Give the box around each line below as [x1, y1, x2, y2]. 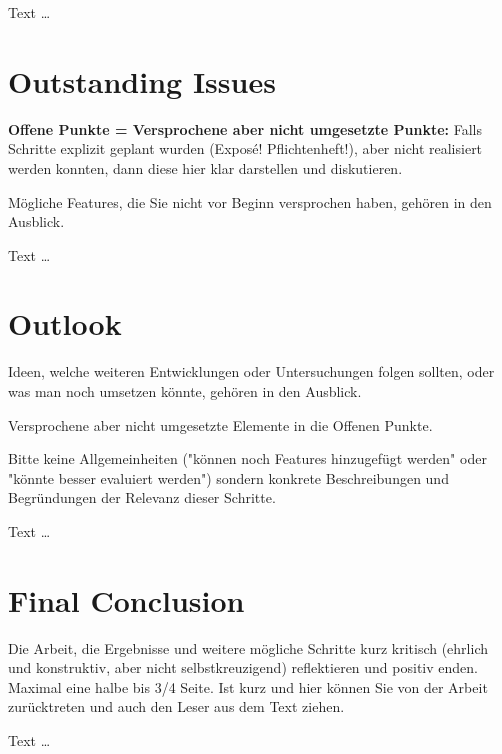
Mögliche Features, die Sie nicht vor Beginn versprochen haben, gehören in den [8, 191, 492, 212]
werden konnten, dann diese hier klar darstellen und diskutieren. [8, 157, 403, 178]
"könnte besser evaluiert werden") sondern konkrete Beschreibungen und [8, 467, 449, 488]
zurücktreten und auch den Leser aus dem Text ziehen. [8, 696, 345, 717]
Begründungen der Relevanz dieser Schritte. [8, 487, 276, 508]
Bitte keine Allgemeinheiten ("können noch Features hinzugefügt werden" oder [8, 448, 487, 469]
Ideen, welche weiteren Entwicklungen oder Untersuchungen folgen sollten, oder [8, 361, 495, 382]
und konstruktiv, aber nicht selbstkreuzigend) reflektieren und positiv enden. [8, 657, 478, 678]
